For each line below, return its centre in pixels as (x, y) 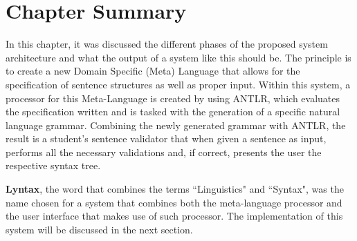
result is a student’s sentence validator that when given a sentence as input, (166, 138)
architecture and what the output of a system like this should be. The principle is (178, 57)
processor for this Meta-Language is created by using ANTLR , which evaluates (173, 98)
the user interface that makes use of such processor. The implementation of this (174, 216)
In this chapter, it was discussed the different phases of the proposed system (167, 44)
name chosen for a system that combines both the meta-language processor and (174, 202)
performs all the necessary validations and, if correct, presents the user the (164, 152)
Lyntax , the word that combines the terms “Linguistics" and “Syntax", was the (175, 189)
